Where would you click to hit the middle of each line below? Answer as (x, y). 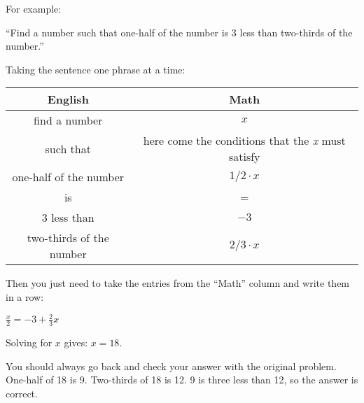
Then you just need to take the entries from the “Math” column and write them (178, 283)
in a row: (25, 296)
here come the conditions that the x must (244, 141)
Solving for (29, 342)
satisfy (244, 157)
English (68, 99)
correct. (22, 393)
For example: (34, 8)
